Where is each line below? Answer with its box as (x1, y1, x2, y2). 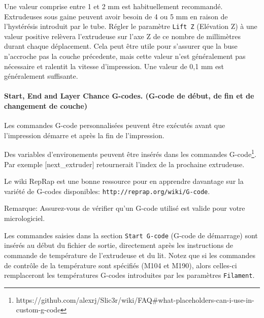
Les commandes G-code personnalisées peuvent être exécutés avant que (4, 120, 225, 131)
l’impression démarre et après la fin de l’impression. (4, 130, 164, 140)
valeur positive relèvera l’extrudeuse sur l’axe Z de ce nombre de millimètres (4, 30, 241, 41)
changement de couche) (4, 101, 87, 111)
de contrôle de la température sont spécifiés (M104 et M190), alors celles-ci (4, 260, 237, 270)
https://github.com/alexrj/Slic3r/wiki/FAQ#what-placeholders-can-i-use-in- (16, 294, 254, 305)
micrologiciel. (4, 213, 45, 224)
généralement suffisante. (4, 71, 78, 81)
